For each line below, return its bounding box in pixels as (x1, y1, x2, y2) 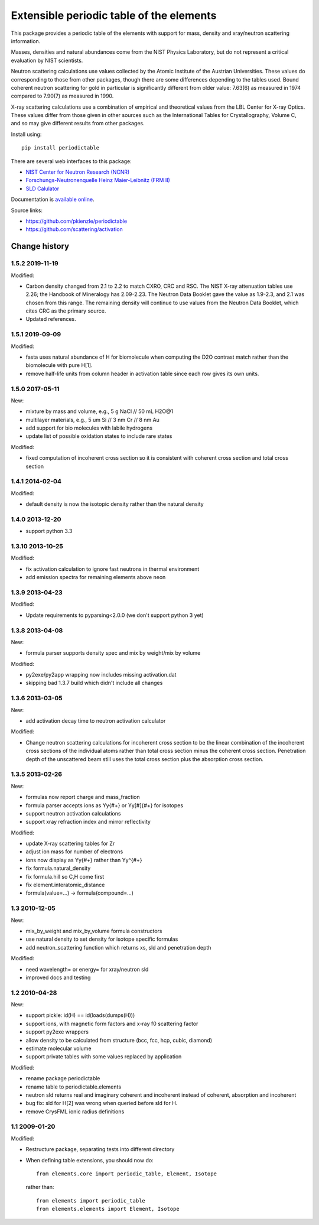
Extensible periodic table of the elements (11, 9, 217, 22)
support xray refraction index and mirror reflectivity (25, 818, 151, 826)
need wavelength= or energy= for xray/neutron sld (25, 966, 149, 973)
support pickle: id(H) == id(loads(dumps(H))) (25, 1012, 135, 1019)
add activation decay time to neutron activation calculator (25, 717, 166, 724)
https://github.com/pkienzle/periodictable (25, 217, 127, 225)
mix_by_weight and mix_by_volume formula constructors (25, 927, 162, 934)
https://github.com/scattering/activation (25, 226, 123, 233)
